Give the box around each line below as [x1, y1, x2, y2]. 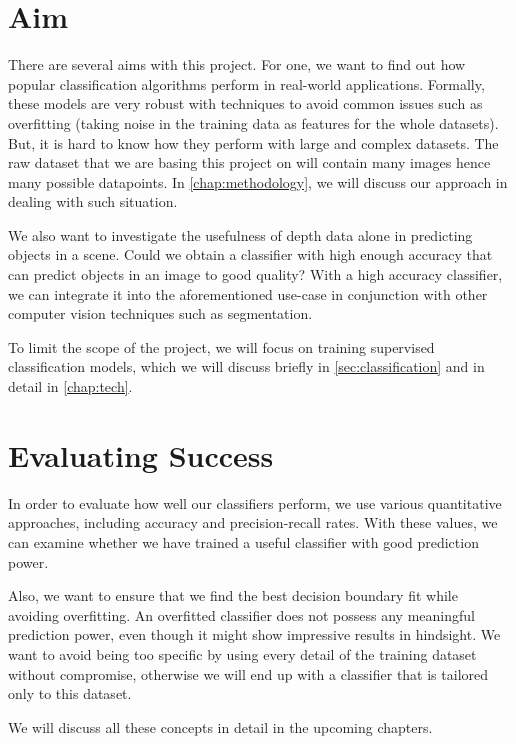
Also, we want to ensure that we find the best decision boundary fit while [8, 585, 458, 606]
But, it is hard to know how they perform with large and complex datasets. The [8, 132, 499, 153]
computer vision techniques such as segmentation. [8, 303, 313, 324]
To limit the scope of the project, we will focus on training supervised [8, 336, 435, 357]
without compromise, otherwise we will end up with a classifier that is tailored [8, 663, 489, 684]
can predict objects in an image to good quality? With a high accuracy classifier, [8, 264, 503, 285]
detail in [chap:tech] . [8, 376, 133, 397]
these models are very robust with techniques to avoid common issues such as [8, 93, 483, 114]
